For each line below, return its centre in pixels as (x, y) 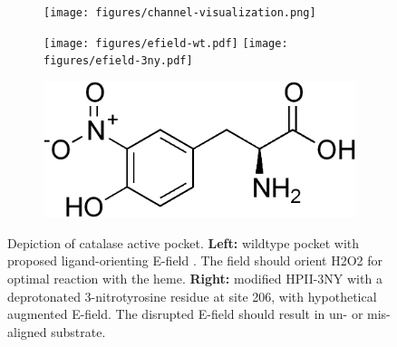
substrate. (78, 331)
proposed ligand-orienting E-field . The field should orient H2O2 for (195, 260)
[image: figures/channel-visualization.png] (180, 13)
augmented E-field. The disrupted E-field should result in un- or (185, 314)
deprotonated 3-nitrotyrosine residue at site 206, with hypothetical (192, 296)
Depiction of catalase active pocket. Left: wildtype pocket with (184, 242)
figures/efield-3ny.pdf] (118, 61)
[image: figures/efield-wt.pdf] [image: (166, 43)
